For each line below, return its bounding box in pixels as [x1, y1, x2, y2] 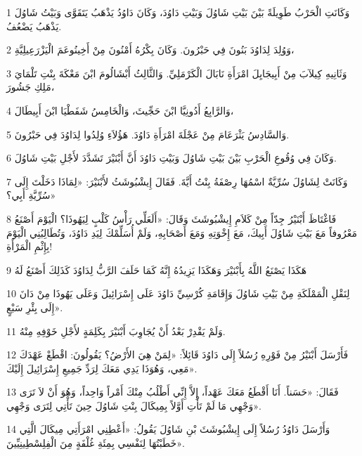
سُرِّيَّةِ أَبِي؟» [6, 188, 56, 202]
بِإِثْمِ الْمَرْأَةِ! [6, 239, 53, 254]
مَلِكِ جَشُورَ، [6, 79, 55, 94]
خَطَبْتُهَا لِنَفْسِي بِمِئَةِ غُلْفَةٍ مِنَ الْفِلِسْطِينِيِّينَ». [6, 436, 185, 450]
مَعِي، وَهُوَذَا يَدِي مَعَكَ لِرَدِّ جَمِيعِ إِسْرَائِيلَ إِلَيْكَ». [6, 360, 198, 375]
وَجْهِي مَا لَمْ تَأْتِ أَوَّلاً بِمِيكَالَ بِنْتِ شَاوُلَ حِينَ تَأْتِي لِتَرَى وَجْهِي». [6, 398, 261, 412]
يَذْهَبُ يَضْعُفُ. [6, 18, 62, 33]
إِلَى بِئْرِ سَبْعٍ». [6, 299, 63, 314]
